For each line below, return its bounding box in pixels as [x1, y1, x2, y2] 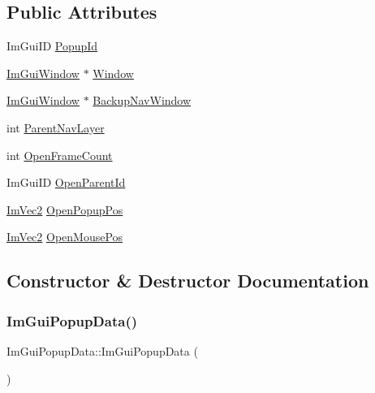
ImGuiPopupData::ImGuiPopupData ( [6, 342, 198, 359]
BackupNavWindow [93, 92, 192, 109]
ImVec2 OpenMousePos [6, 228, 123, 245]
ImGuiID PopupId [6, 37, 98, 54]
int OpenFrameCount [6, 146, 113, 163]
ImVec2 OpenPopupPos [6, 201, 123, 218]
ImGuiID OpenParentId [6, 174, 126, 191]
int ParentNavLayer [6, 119, 105, 136]
